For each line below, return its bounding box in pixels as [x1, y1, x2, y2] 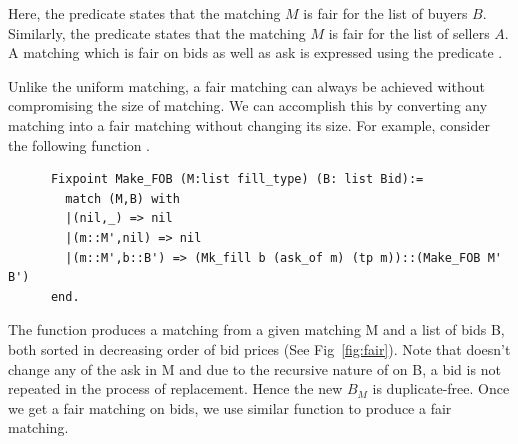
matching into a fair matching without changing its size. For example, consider [8, 114, 490, 135]
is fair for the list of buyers [303, 3, 468, 23]
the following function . [8, 134, 150, 155]
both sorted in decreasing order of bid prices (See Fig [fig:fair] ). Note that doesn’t [8, 338, 511, 359]
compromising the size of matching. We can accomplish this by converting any [8, 95, 488, 116]
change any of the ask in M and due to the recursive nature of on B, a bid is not [8, 358, 501, 379]
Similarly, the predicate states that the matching [8, 22, 306, 43]
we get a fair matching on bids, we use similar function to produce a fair [8, 397, 452, 418]
